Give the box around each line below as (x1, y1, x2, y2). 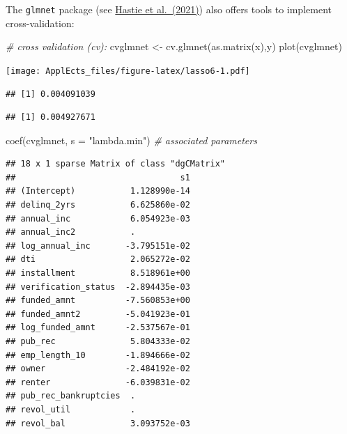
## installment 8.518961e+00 (6, 268, 190, 279)
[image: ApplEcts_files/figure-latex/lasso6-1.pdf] (6, 65, 250, 76)
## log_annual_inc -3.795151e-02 (6, 240, 190, 251)
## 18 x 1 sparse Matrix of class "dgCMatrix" (6, 159, 225, 169)
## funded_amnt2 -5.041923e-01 (6, 309, 190, 319)
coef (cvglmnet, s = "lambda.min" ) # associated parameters (6, 132, 257, 147)
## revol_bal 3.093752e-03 (6, 418, 190, 428)
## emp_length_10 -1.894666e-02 (6, 350, 190, 360)
